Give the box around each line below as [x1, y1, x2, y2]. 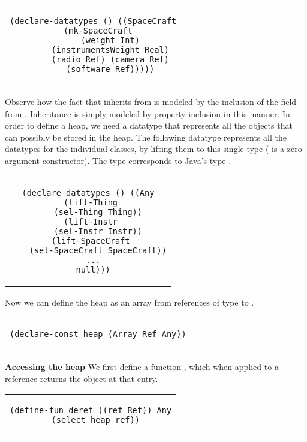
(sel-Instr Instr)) [53, 226, 142, 236]
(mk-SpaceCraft [64, 26, 133, 35]
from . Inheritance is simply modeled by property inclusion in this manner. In [5, 107, 290, 120]
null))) [76, 264, 110, 274]
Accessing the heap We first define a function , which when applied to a [5, 360, 279, 373]
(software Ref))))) [66, 64, 155, 74]
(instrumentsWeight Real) [51, 45, 169, 55]
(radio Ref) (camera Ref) [51, 55, 169, 64]
